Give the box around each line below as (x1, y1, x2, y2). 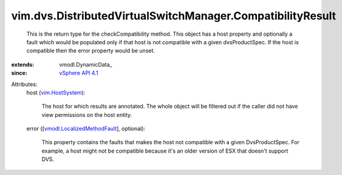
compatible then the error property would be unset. (26, 47, 155, 54)
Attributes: (11, 81, 38, 88)
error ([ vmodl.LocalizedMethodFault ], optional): (26, 125, 146, 133)
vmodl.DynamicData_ (59, 61, 112, 68)
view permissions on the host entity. (41, 111, 132, 118)
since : (11, 70, 27, 77)
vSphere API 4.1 (59, 70, 98, 77)
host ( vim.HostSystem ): (26, 88, 86, 96)
